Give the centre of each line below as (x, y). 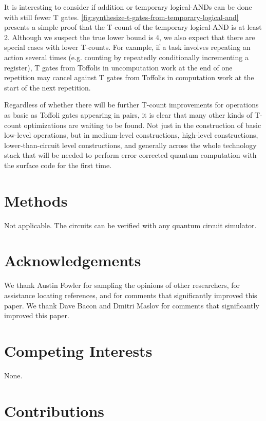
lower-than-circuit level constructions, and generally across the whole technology (130, 145)
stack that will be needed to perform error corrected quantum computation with (130, 155)
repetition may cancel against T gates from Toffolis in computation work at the (129, 77)
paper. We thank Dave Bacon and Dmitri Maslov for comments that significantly (132, 305)
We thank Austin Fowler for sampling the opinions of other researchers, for (122, 285)
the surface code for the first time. (58, 165)
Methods (36, 200)
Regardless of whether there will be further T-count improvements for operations (131, 105)
